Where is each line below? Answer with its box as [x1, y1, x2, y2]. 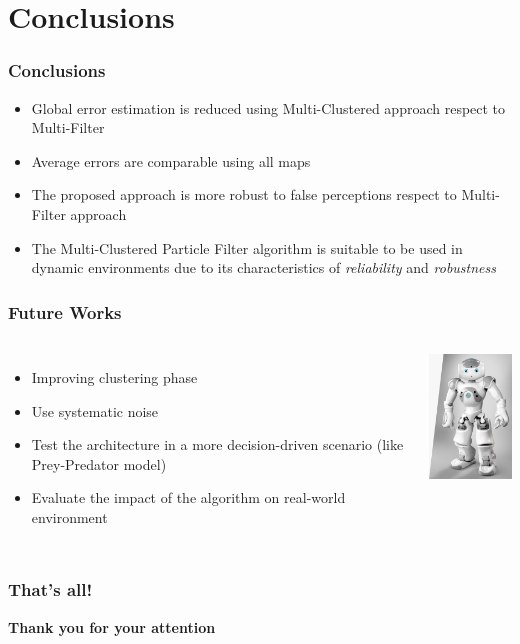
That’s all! [8, 577, 93, 602]
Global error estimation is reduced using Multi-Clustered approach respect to [31, 97, 506, 118]
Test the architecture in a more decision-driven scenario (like [31, 434, 404, 455]
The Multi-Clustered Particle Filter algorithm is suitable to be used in [31, 237, 463, 258]
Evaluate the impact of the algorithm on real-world [31, 487, 346, 508]
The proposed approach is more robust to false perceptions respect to [31, 184, 457, 205]
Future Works [8, 299, 122, 324]
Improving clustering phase [31, 366, 198, 387]
